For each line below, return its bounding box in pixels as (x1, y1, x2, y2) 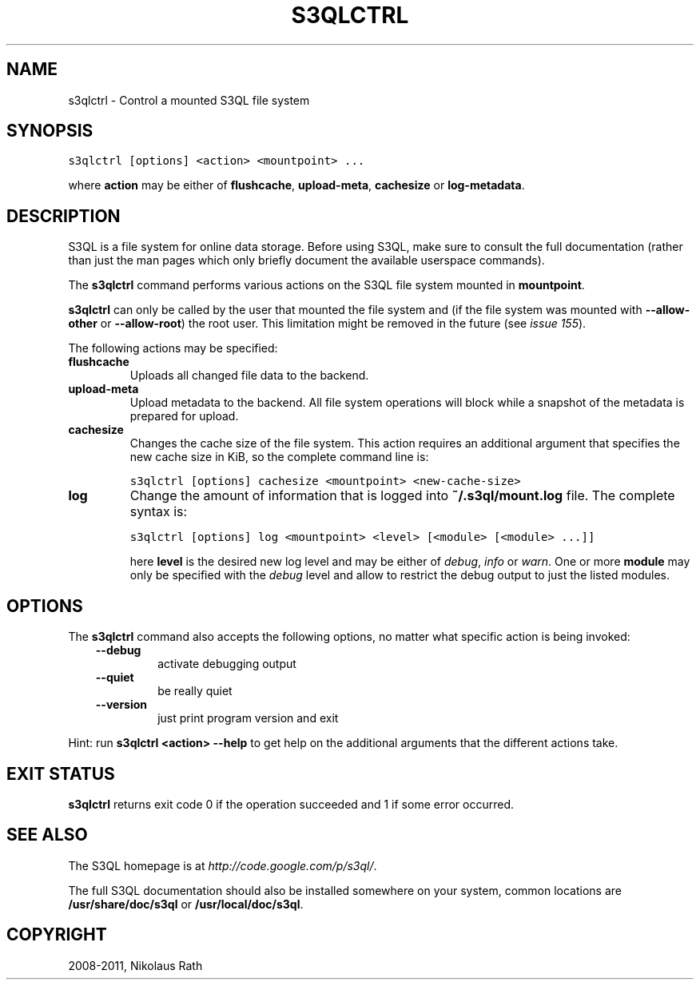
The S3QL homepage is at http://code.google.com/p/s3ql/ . (68, 858, 377, 873)
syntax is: (129, 503, 188, 520)
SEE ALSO (6, 825, 88, 845)
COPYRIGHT (6, 924, 107, 945)
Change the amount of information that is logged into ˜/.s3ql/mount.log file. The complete (129, 487, 675, 504)
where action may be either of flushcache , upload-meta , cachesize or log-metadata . (68, 178, 525, 193)
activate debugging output (157, 657, 296, 671)
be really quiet (157, 684, 233, 698)
